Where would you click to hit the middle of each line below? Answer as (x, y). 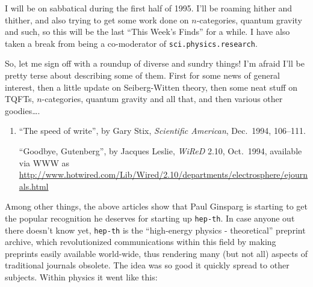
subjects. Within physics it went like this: (81, 277)
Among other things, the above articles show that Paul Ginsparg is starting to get (156, 206)
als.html (34, 186)
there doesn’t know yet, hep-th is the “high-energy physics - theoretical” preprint (155, 230)
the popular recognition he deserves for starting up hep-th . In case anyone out (150, 218)
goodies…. (23, 110)
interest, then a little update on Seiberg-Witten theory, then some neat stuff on (151, 87)
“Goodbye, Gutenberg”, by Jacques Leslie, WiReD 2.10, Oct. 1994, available (160, 151)
